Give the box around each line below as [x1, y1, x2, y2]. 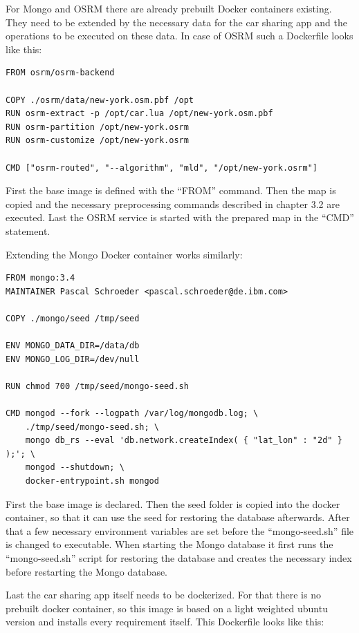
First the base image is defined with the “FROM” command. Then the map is [6, 183, 336, 198]
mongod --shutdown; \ [25, 462, 125, 473]
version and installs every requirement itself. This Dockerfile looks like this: [6, 614, 324, 629]
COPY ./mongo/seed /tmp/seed [6, 313, 140, 323]
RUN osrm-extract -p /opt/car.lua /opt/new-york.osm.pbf [6, 108, 273, 119]
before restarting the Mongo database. [6, 564, 168, 578]
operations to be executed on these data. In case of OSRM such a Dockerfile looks [6, 28, 353, 43]
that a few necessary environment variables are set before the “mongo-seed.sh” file [6, 523, 354, 538]
